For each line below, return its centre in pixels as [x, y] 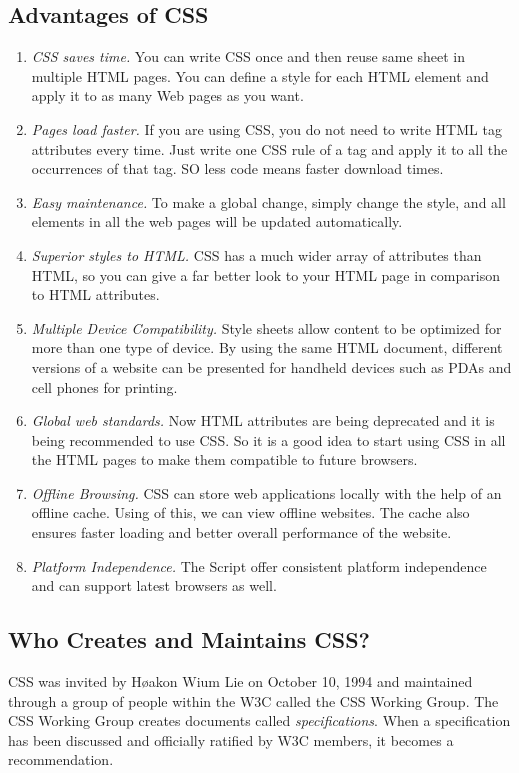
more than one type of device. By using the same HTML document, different [267, 347]
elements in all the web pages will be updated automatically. [217, 221]
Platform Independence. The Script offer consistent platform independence [259, 565]
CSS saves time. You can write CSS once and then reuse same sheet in [248, 56]
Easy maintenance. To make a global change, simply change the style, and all [268, 201]
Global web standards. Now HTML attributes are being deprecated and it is [263, 420]
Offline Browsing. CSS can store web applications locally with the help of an [266, 492]
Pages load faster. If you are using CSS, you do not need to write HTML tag [266, 128]
